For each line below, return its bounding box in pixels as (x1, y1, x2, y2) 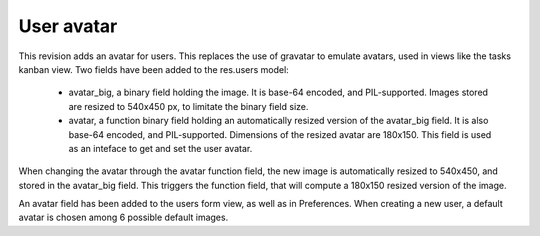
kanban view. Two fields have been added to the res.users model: (18, 63, 289, 75)
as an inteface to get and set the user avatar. (68, 142, 253, 154)
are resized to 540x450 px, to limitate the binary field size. (68, 100, 309, 112)
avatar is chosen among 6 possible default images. (18, 211, 229, 224)
